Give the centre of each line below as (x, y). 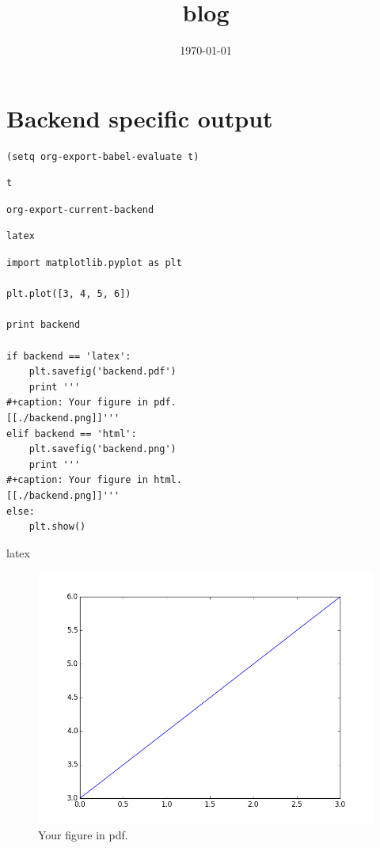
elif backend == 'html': (72, 434)
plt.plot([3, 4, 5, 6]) (69, 294)
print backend (44, 325)
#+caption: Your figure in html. (94, 480)
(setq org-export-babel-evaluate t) (103, 156)
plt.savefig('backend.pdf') (103, 372)
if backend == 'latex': (69, 356)
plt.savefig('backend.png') (103, 449)
